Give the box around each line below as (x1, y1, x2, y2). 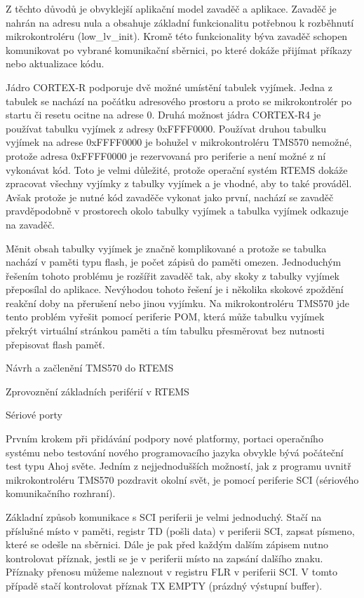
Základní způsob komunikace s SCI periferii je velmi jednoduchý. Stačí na (6, 510, 322, 524)
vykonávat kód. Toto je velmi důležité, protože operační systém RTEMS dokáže (6, 162, 348, 177)
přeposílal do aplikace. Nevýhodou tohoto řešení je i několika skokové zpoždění (6, 282, 344, 297)
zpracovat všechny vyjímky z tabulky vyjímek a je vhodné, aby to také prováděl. (6, 176, 352, 191)
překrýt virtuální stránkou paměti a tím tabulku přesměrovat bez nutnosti (6, 323, 325, 338)
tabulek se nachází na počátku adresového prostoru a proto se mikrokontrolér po (6, 93, 352, 108)
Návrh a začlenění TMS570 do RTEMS (6, 360, 174, 375)
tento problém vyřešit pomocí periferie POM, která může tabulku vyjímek (6, 309, 325, 324)
